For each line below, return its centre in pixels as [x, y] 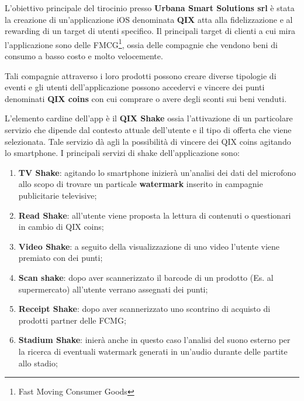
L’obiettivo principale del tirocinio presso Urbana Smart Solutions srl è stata [150, 8]
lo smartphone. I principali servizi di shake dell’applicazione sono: [122, 153]
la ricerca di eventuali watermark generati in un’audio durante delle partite [153, 351]
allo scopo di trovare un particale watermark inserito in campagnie [141, 184]
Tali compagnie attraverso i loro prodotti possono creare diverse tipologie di [141, 75]
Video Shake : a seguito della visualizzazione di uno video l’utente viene [149, 246]
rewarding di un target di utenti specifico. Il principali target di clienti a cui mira [150, 31]
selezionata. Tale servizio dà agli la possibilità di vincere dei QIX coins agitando [148, 141]
